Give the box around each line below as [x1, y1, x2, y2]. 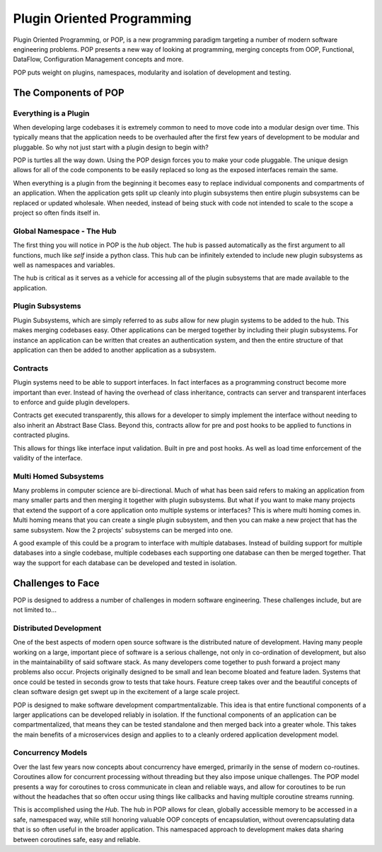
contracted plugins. [13, 431, 70, 439]
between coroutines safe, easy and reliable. [13, 835, 141, 844]
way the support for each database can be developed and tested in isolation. [13, 558, 237, 567]
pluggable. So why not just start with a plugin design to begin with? [13, 142, 209, 152]
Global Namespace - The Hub [13, 226, 117, 236]
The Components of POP [13, 86, 125, 98]
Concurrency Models [13, 748, 88, 758]
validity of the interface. [13, 453, 83, 462]
